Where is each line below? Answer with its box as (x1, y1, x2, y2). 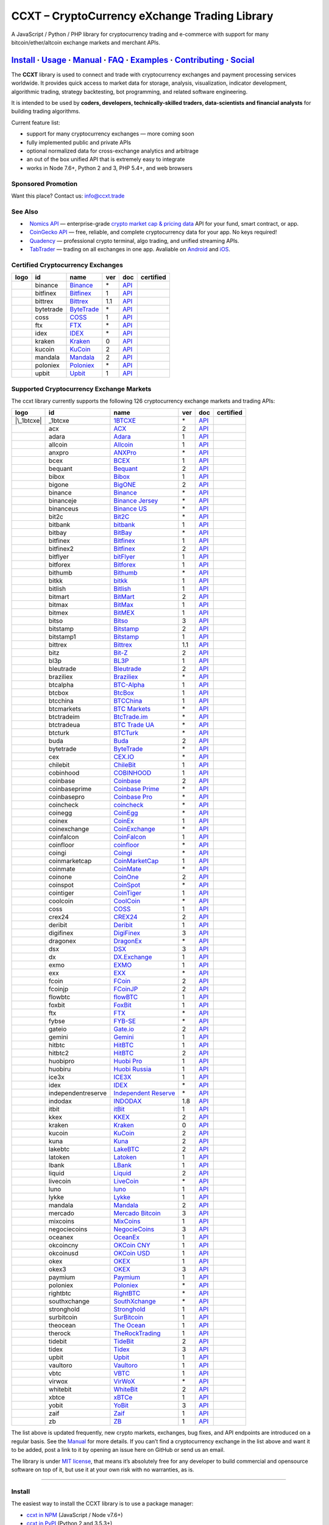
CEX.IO (113, 753, 134, 761)
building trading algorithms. (11, 107, 80, 115)
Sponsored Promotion (11, 179, 78, 188)
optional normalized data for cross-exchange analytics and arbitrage (26, 147, 199, 154)
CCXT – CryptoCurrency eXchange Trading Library (11, 9, 274, 23)
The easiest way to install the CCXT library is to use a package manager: (11, 1500, 194, 1507)
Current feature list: (11, 119, 60, 126)
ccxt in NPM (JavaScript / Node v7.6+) (26, 1511, 123, 1518)
